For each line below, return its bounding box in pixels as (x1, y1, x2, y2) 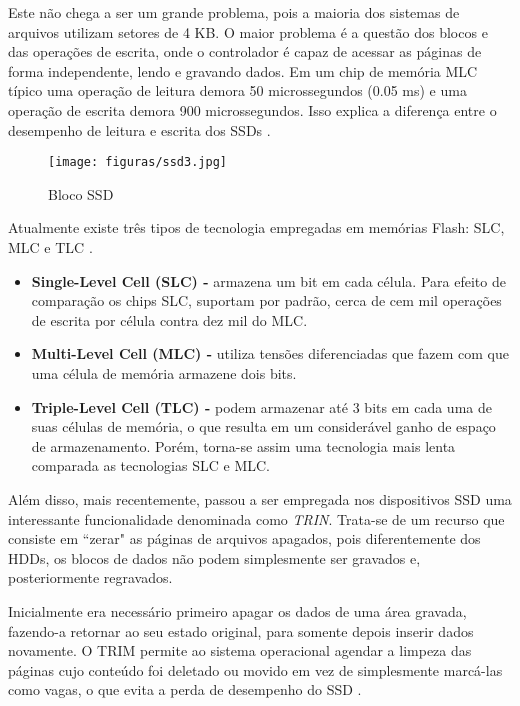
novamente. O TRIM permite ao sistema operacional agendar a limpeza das (8, 640, 472, 661)
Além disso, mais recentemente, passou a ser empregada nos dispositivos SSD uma (8, 488, 512, 509)
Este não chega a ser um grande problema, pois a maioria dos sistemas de (8, 2, 460, 22)
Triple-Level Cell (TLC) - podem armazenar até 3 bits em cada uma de (31, 396, 492, 417)
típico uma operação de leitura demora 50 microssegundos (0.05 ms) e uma (8, 80, 467, 101)
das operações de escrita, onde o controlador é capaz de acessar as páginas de (8, 41, 482, 62)
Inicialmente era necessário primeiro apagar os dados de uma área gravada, (8, 600, 467, 621)
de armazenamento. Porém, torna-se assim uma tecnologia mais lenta (31, 435, 456, 456)
